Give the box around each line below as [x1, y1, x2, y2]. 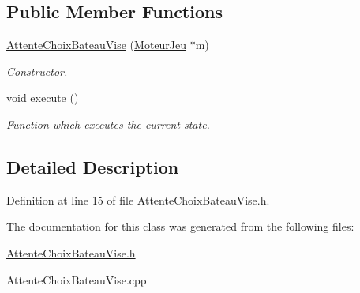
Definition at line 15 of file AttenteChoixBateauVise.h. [6, 191, 270, 208]
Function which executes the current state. [6, 115, 210, 132]
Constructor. [6, 62, 68, 79]
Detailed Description [6, 154, 179, 178]
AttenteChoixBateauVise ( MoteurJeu [6, 36, 187, 53]
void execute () [6, 89, 79, 106]
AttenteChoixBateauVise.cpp [6, 271, 147, 287]
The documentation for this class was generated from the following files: [6, 218, 354, 235]
